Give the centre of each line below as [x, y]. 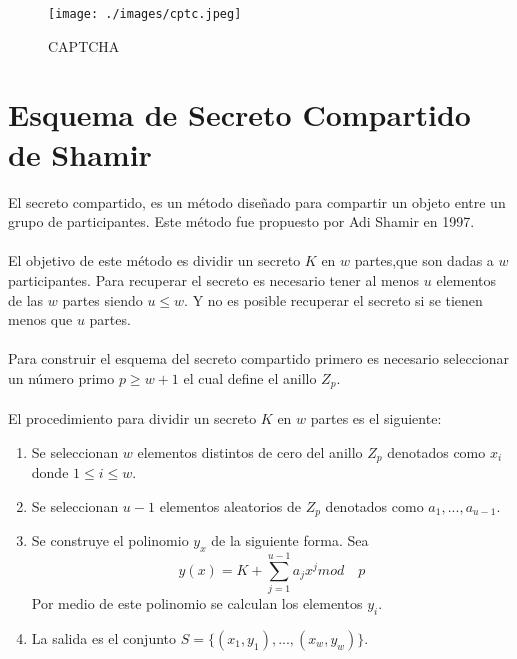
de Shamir [80, 153]
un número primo [61, 377]
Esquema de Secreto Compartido [239, 114]
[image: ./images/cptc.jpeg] [145, 14]
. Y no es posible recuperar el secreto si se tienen [333, 299]
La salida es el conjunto [104, 637]
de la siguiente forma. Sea [290, 540]
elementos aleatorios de [230, 505]
